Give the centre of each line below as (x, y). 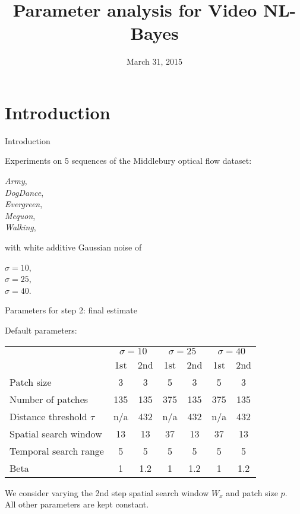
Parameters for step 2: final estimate (71, 310)
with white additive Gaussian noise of (73, 247)
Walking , (20, 227)
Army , (16, 181)
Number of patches (49, 399)
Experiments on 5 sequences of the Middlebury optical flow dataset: (128, 161)
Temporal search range (57, 450)
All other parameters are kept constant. (77, 504)
